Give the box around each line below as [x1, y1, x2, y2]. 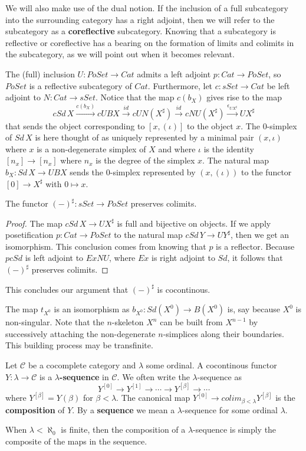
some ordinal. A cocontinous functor [146, 359, 277, 371]
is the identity [203, 142, 254, 155]
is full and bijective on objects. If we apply [117, 217, 271, 229]
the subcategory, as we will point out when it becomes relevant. [5, 48, 235, 60]
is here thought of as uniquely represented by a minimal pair [35, 131, 254, 143]
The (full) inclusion [5, 67, 75, 80]
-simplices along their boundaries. [163, 327, 284, 339]
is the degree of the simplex [96, 154, 195, 166]
